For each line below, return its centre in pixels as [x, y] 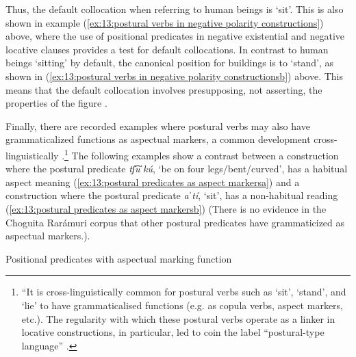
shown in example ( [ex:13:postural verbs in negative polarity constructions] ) [165, 22]
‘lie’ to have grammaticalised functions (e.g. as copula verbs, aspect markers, [182, 305]
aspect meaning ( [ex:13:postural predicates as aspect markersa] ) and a [153, 182]
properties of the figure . [56, 103]
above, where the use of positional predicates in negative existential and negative [175, 36]
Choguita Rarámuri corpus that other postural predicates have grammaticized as [175, 222]
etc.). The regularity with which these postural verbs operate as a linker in [178, 318]
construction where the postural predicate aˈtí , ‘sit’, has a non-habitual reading [172, 195]
